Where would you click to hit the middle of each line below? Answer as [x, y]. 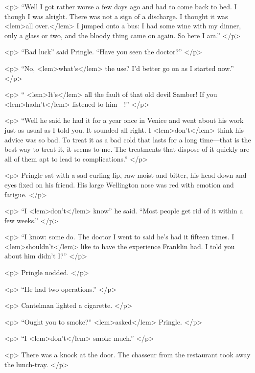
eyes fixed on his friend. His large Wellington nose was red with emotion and [119, 184]
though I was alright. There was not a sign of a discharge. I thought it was [116, 16]
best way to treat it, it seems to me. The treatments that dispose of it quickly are [127, 149]
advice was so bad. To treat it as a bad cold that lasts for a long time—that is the [128, 139]
